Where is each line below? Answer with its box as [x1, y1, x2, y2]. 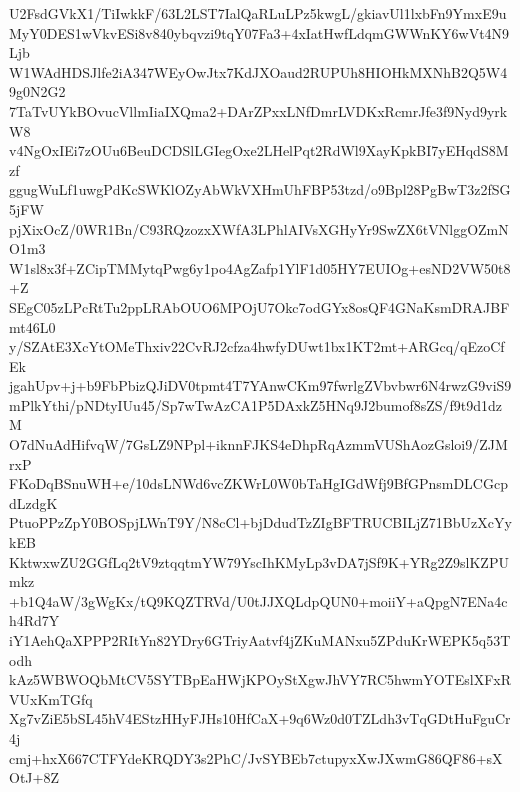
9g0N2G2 [9, 81, 66, 102]
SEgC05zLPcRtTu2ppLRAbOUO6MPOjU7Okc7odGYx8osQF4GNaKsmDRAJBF [9, 296, 510, 317]
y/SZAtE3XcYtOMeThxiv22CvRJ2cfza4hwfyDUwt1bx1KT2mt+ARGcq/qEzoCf [9, 336, 505, 357]
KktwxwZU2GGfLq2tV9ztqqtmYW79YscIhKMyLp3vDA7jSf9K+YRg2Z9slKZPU [9, 551, 509, 572]
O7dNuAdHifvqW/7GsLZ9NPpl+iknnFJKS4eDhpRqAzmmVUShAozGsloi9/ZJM [9, 434, 508, 455]
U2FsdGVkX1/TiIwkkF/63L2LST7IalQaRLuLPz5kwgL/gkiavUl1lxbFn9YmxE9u [9, 3, 507, 23]
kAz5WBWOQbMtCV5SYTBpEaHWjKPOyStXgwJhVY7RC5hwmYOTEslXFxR [9, 669, 511, 690]
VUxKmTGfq [9, 688, 93, 709]
